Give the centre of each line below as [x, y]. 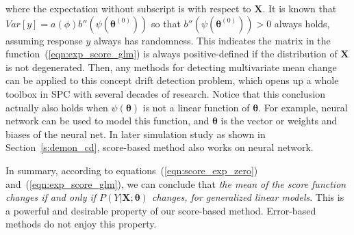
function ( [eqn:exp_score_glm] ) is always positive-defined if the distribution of [172, 54]
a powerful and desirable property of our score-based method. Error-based [161, 210]
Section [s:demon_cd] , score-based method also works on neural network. [160, 147]
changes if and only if [51, 197]
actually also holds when [57, 107]
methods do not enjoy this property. [81, 224]
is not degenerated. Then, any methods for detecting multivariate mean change [171, 67]
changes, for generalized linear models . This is [248, 197]
